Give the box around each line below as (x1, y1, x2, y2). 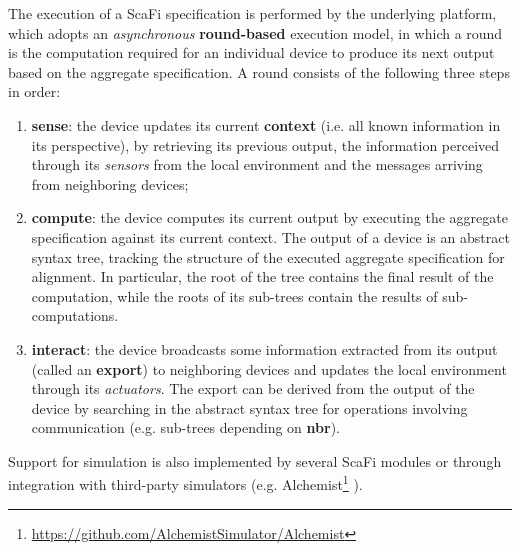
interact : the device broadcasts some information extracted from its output (31, 338, 498, 359)
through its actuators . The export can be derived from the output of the (31, 378, 475, 399)
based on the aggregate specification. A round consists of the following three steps (8, 61, 510, 82)
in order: (8, 81, 61, 102)
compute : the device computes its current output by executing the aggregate (31, 207, 508, 228)
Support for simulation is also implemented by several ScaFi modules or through (8, 450, 502, 471)
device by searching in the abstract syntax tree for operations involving (31, 397, 468, 418)
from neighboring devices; (31, 173, 189, 194)
